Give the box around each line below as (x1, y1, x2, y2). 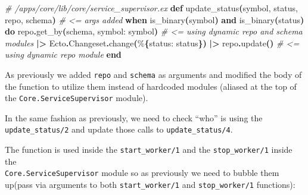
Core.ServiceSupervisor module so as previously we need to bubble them (5, 166, 279, 179)
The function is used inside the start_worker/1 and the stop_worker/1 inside (5, 143, 293, 156)
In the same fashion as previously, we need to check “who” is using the (5, 111, 263, 124)
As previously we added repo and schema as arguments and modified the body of (5, 68, 302, 80)
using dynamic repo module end (5, 48, 122, 61)
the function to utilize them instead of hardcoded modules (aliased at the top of (5, 80, 297, 92)
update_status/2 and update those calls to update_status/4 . (5, 123, 233, 136)
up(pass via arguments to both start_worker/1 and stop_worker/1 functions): (5, 178, 295, 191)
